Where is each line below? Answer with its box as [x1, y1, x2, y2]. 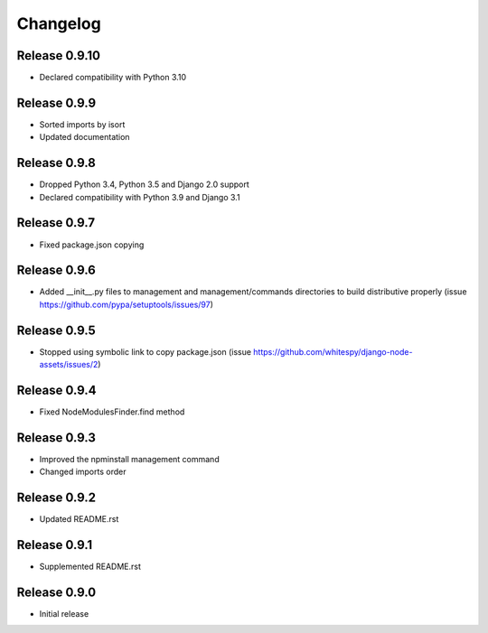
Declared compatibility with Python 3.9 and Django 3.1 [39, 191, 240, 202]
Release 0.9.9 [16, 95, 97, 110]
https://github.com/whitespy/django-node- [253, 346, 413, 357]
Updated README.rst [39, 514, 119, 525]
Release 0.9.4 [16, 382, 97, 397]
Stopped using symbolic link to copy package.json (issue [39, 346, 252, 357]
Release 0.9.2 [16, 490, 97, 506]
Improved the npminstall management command [39, 453, 221, 464]
